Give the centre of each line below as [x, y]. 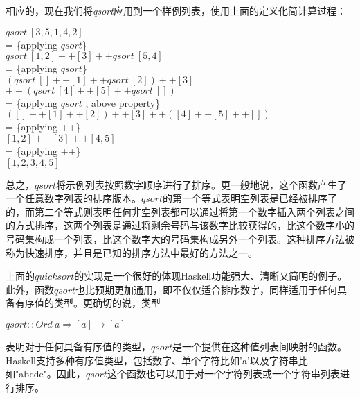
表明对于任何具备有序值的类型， [78, 346]
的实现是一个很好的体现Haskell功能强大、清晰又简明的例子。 [211, 276]
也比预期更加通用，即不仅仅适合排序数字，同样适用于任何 [207, 289]
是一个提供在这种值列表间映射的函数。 [260, 346]
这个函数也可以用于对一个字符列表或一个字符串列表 [223, 374]
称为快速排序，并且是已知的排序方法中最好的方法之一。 [132, 252]
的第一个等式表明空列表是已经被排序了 [250, 198]
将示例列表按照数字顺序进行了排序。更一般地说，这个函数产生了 [202, 184]
